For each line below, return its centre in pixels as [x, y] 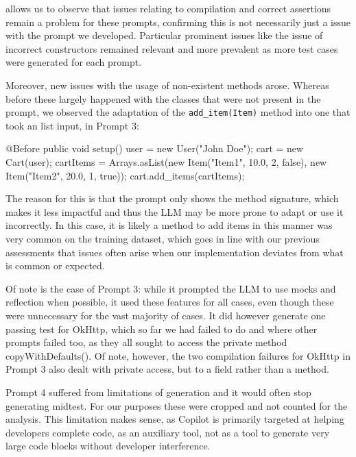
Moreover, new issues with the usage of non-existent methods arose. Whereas [167, 85]
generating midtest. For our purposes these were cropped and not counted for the [177, 405]
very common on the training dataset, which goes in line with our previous [163, 238]
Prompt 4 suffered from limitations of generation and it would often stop [158, 392]
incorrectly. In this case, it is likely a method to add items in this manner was [169, 225]
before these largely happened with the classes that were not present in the [163, 98]
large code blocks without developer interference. [108, 446]
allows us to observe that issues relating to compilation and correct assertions [168, 8]
